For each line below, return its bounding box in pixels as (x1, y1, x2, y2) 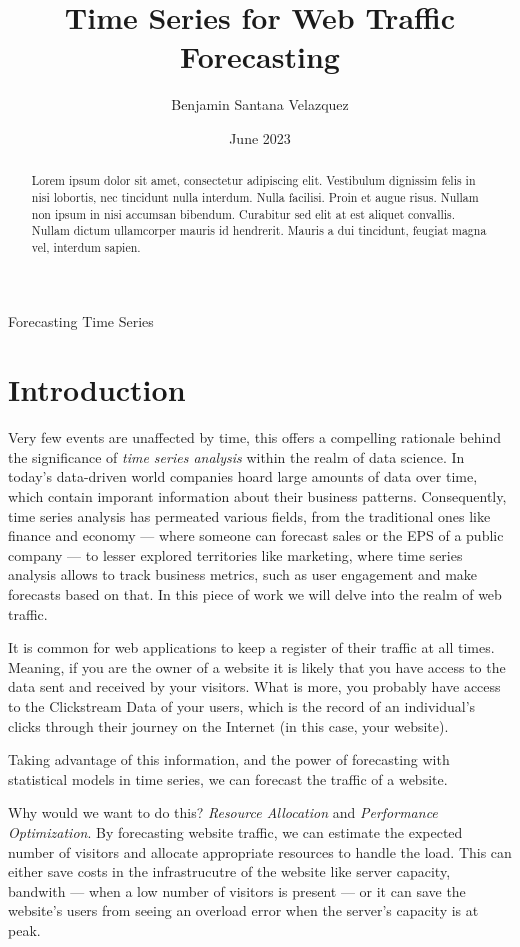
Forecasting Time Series (8, 310, 154, 331)
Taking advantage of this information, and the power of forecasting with (8, 749, 450, 770)
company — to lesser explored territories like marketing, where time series (8, 544, 463, 565)
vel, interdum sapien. (31, 238, 141, 255)
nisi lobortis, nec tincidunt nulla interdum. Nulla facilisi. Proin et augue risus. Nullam (31, 188, 479, 205)
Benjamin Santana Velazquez (171, 94, 349, 115)
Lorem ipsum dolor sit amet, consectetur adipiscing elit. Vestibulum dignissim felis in (31, 172, 476, 189)
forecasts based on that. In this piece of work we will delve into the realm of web (8, 584, 502, 605)
